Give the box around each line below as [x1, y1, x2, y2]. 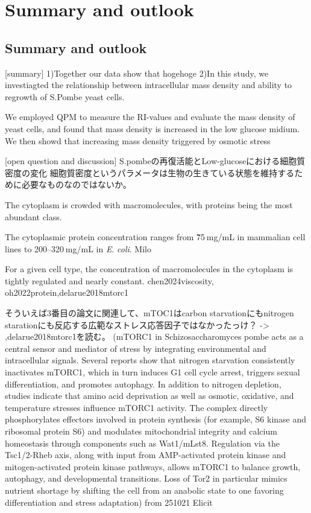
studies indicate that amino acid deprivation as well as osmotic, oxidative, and [5, 389, 294, 402]
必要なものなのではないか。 [21, 178, 131, 191]
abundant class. [5, 210, 62, 223]
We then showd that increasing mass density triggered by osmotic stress [5, 134, 271, 147]
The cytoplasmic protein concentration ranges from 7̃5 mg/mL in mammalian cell [5, 231, 306, 243]
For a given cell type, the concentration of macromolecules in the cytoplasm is [5, 263, 294, 275]
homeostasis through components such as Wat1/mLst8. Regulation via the [5, 436, 280, 449]
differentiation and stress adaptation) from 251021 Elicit [5, 495, 213, 508]
